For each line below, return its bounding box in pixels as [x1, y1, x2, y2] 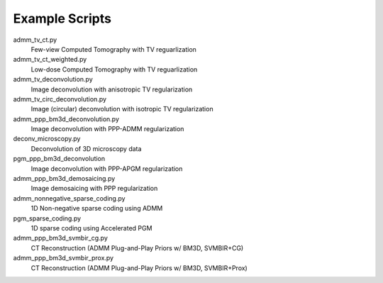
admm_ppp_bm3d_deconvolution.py [13, 114, 120, 123]
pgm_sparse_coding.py [13, 213, 82, 223]
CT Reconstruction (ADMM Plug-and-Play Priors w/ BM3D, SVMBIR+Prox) [30, 263, 248, 272]
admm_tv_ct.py [13, 35, 57, 44]
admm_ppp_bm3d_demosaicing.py [13, 174, 116, 183]
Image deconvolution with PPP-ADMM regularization [30, 125, 184, 133]
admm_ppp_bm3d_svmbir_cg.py [13, 234, 108, 243]
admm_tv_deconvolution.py [13, 75, 94, 84]
